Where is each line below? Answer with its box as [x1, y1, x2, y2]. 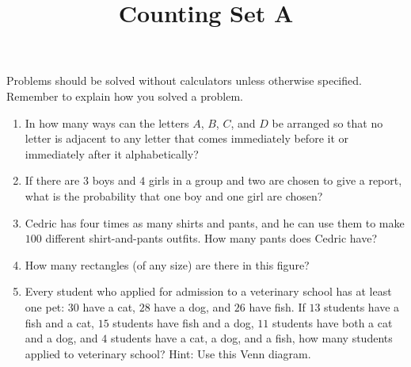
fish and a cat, [25, 314, 94, 331]
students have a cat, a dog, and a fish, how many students [110, 330, 393, 346]
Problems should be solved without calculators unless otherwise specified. [6, 72, 362, 89]
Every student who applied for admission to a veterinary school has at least [25, 283, 392, 300]
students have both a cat [272, 314, 393, 331]
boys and [92, 172, 136, 189]
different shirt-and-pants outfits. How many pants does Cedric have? [45, 230, 378, 247]
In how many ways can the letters [25, 114, 189, 131]
